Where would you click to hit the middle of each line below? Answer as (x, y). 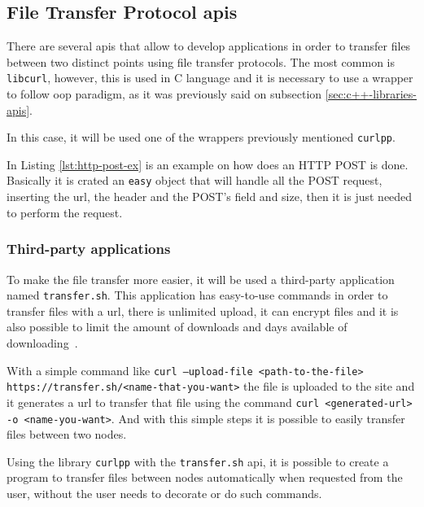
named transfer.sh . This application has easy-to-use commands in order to (197, 295)
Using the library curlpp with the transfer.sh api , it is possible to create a (198, 461)
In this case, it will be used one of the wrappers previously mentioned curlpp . (201, 137)
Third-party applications (89, 249)
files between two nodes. (67, 434)
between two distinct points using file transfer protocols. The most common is (201, 61)
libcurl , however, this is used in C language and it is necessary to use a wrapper (210, 78)
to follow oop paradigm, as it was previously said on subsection (164, 94)
